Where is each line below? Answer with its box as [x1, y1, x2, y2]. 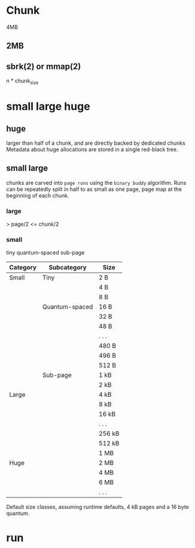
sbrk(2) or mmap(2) [6, 61, 81, 71]
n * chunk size [6, 77, 39, 86]
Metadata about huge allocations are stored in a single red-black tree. [6, 145, 178, 153]
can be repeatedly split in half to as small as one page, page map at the [6, 185, 182, 193]
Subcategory [48, 263, 87, 272]
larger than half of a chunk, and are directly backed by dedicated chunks [6, 139, 185, 146]
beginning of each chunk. [6, 191, 69, 199]
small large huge [6, 100, 91, 113]
